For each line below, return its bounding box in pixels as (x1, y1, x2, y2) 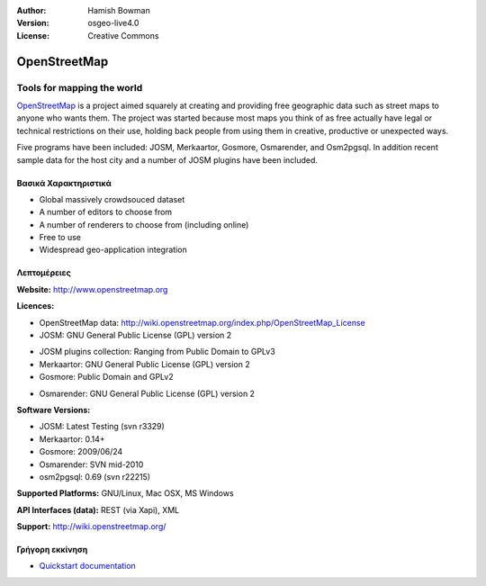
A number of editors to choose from (39, 207, 173, 218)
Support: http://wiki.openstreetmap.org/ (16, 521, 166, 532)
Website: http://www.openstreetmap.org (16, 284, 168, 294)
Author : (16, 5, 47, 15)
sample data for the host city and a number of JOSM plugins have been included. (16, 154, 319, 166)
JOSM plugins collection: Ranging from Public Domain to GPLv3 (39, 347, 276, 357)
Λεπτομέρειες (16, 267, 71, 278)
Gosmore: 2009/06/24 (39, 446, 123, 457)
